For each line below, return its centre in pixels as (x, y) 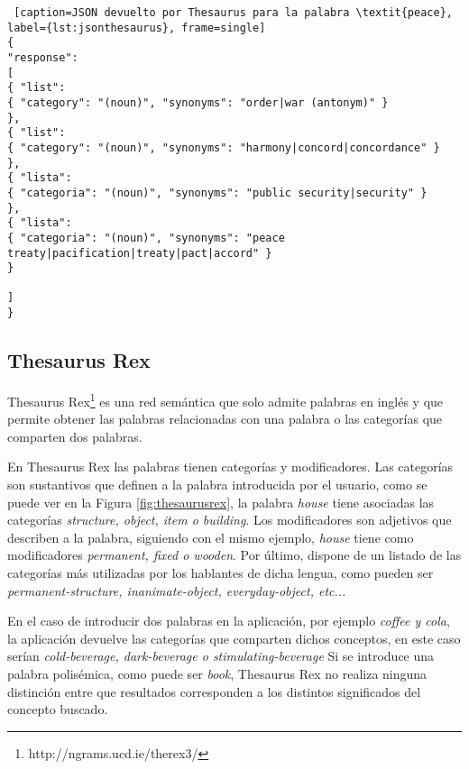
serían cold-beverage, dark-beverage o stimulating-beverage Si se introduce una (221, 656)
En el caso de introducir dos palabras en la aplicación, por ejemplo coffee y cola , (229, 621)
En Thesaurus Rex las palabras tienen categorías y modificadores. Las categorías (230, 467)
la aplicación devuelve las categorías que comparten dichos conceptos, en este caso (234, 638)
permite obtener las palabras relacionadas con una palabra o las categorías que (225, 419)
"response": (43, 57)
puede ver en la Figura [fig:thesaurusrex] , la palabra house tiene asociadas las (221, 502)
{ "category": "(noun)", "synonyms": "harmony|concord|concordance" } (224, 147)
